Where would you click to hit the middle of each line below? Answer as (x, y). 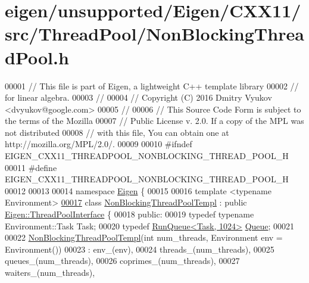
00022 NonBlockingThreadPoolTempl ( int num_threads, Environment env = (144, 237)
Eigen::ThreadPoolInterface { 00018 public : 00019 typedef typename (129, 214)
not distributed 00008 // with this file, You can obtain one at (117, 132)
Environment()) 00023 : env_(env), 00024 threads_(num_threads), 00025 (140, 249)
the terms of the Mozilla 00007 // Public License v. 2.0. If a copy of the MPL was (154, 121)
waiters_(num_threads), (50, 272)
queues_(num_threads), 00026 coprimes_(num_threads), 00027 (122, 261)
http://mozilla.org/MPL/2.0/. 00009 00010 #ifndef (99, 144)
